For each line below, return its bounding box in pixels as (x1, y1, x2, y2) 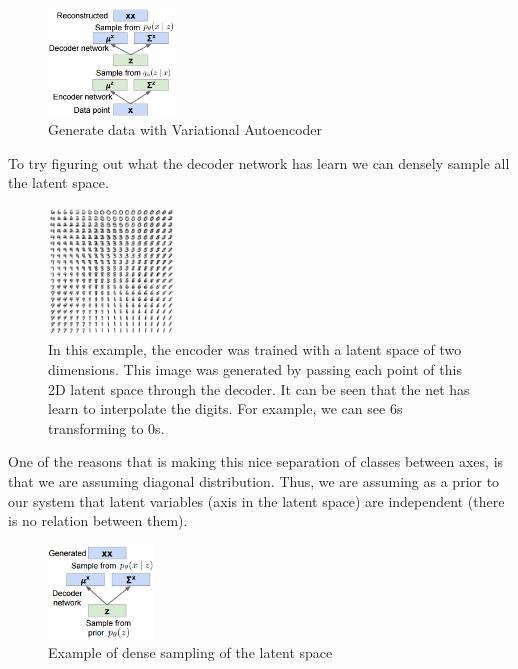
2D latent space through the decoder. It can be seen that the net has (48, 378, 470, 399)
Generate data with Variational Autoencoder (48, 119, 323, 140)
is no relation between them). (8, 510, 188, 531)
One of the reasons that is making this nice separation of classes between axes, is (8, 451, 504, 472)
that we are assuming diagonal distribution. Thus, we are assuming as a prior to (8, 471, 500, 492)
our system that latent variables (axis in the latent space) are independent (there (8, 490, 505, 511)
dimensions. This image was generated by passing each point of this (48, 359, 462, 380)
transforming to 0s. (48, 417, 165, 438)
